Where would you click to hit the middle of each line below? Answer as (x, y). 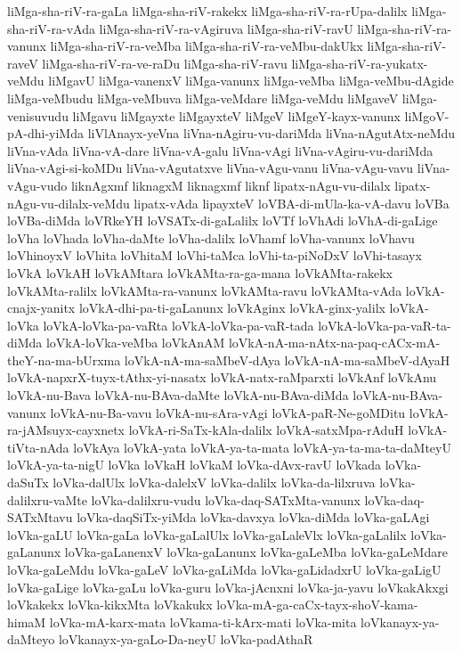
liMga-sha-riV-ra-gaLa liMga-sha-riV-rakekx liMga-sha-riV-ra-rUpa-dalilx (207, 11)
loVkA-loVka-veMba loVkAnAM (135, 343)
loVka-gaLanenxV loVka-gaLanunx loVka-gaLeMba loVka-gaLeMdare (256, 552)
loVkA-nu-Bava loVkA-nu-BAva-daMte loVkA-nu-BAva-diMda (178, 395)
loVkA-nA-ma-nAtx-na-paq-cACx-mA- (334, 343)
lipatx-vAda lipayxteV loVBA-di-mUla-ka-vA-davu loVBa (292, 203)
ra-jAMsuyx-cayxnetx (66, 430)
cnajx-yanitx (41, 308)
